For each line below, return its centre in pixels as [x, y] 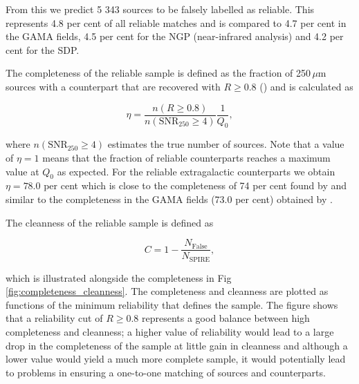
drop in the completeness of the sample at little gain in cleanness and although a [177, 345]
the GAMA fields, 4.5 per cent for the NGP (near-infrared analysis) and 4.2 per [175, 36]
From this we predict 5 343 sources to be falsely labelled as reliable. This [160, 9]
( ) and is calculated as [306, 86]
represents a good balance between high [225, 318]
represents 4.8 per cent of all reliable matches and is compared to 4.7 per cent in [176, 22]
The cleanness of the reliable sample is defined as [110, 222]
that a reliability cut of [54, 318]
